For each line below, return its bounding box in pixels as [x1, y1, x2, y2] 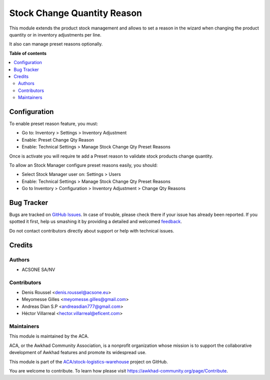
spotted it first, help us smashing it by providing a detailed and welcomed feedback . [9, 218, 182, 224]
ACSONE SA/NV [21, 266, 55, 272]
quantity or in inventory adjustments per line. [9, 31, 102, 37]
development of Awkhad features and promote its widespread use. [9, 349, 147, 355]
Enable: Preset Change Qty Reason [21, 136, 94, 142]
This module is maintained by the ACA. [9, 333, 89, 339]
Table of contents [9, 50, 47, 56]
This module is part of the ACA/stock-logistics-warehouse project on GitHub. [9, 358, 168, 364]
